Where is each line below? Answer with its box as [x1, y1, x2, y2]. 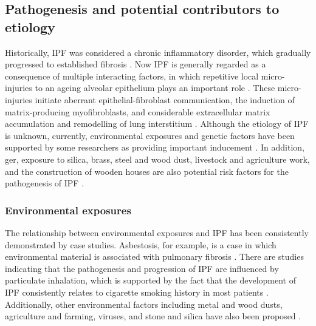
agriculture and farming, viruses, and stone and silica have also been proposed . [5, 310, 301, 322]
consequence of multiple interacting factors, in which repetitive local [5, 69, 259, 82]
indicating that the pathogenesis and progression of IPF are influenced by [5, 262, 279, 274]
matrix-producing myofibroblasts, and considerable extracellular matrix [5, 105, 270, 118]
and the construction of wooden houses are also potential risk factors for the [5, 165, 289, 177]
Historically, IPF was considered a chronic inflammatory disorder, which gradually [5, 46, 311, 58]
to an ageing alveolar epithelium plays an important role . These [35, 81, 275, 94]
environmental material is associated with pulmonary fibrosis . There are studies [5, 250, 304, 263]
